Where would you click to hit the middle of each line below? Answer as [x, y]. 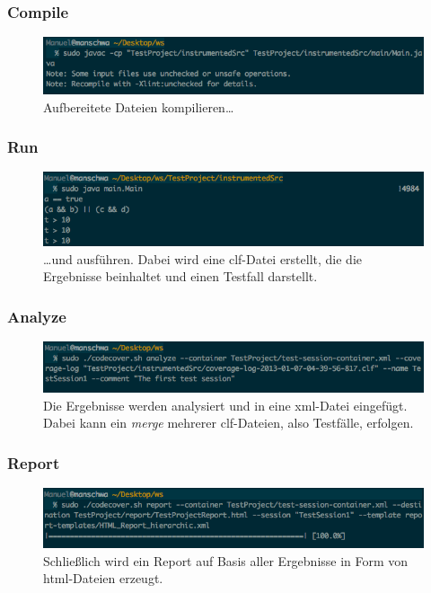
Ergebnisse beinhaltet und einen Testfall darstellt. [180, 276]
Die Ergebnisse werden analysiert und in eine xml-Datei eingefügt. [225, 405]
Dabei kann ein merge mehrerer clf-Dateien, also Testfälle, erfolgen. [229, 423]
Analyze [37, 316]
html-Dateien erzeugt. [103, 578]
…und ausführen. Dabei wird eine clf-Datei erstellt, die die [203, 258]
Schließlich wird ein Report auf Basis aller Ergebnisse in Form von [226, 560]
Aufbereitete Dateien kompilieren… [139, 106]
